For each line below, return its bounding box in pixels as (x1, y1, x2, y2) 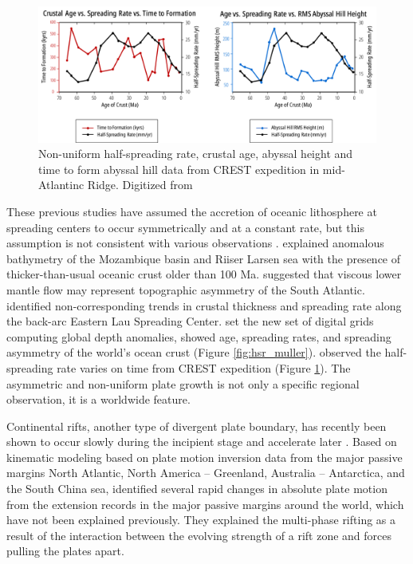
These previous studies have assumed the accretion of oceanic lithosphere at (6, 203, 377, 219)
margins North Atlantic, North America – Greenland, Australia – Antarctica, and (6, 464, 405, 481)
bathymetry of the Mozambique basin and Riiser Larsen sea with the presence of (6, 250, 401, 266)
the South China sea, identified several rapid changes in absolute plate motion (6, 480, 387, 497)
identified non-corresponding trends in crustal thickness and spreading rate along (6, 297, 402, 314)
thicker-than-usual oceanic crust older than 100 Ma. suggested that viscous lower (6, 266, 402, 282)
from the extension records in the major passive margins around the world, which (6, 495, 404, 512)
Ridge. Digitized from (87, 176, 193, 193)
